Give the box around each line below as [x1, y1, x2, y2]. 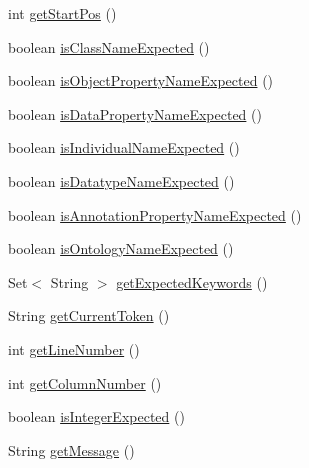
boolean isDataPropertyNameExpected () [8, 103, 262, 124]
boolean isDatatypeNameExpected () [8, 170, 235, 191]
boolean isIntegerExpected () [8, 406, 185, 427]
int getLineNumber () [8, 338, 140, 359]
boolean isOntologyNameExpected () [8, 238, 234, 259]
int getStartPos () [8, 3, 117, 23]
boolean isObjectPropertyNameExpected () [8, 70, 274, 91]
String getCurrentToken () [8, 305, 170, 326]
